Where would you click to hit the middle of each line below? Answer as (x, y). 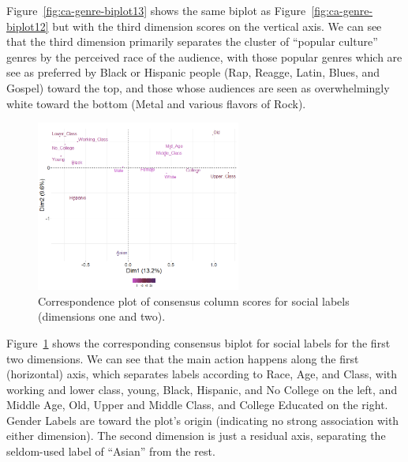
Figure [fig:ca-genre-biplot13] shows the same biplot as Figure (156, 10)
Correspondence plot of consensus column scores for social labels (194, 300)
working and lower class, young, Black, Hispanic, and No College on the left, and (202, 389)
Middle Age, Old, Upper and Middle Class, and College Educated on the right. (197, 405)
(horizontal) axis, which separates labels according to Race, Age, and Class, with (202, 374)
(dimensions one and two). (102, 316)
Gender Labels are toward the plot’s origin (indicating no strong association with (203, 420)
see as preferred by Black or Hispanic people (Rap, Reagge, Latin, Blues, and (193, 72)
